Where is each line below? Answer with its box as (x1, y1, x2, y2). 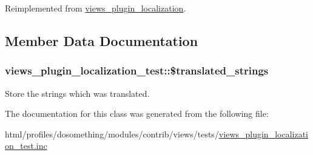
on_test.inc (5, 139, 47, 152)
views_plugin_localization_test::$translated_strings (5, 63, 269, 78)
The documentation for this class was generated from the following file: (5, 107, 269, 120)
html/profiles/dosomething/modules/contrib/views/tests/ (5, 127, 219, 140)
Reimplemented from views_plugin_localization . (5, 2, 186, 14)
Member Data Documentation (5, 31, 198, 50)
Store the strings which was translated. (5, 87, 150, 99)
